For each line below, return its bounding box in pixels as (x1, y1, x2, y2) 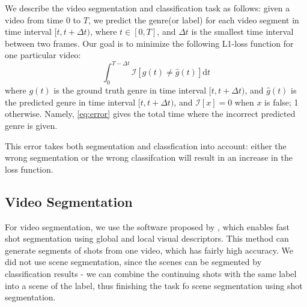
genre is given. (5, 119, 58, 132)
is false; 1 (264, 95, 299, 108)
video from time (5, 13, 64, 26)
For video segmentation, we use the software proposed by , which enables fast (5, 220, 290, 233)
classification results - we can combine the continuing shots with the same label (5, 267, 297, 279)
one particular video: (5, 49, 81, 61)
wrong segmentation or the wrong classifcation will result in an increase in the (5, 151, 293, 164)
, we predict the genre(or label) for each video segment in (88, 13, 299, 26)
